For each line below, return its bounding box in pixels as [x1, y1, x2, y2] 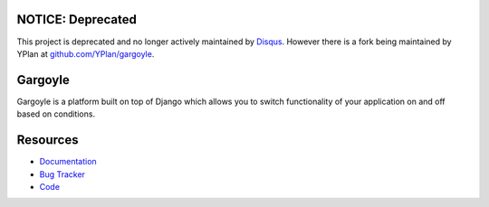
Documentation [39, 156, 97, 167]
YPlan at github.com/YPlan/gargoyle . [16, 48, 155, 59]
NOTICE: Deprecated [16, 12, 138, 27]
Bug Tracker [39, 168, 86, 180]
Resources [16, 132, 79, 148]
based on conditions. [16, 108, 95, 119]
